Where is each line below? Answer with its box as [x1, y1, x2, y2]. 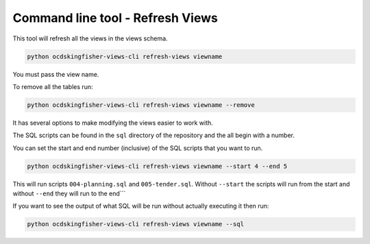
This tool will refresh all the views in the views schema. [12, 34, 168, 42]
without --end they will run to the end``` [12, 189, 126, 198]
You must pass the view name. [12, 70, 99, 78]
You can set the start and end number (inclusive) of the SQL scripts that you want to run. [12, 144, 263, 152]
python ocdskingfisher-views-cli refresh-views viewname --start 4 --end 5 [27, 162, 288, 170]
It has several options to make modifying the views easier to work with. [12, 119, 214, 127]
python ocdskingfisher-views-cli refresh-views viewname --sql [27, 220, 245, 228]
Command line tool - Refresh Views [12, 10, 219, 25]
